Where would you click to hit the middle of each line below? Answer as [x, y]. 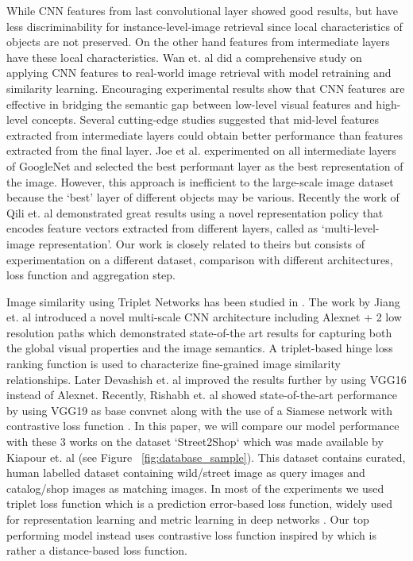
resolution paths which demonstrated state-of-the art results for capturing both [199, 332]
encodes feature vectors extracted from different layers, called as [162, 228]
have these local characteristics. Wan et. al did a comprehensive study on [184, 57]
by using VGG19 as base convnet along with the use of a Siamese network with [199, 410]
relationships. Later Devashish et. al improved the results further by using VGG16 [206, 379]
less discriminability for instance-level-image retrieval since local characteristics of [205, 26]
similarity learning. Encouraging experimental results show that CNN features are [206, 88]
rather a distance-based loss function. [97, 550]
